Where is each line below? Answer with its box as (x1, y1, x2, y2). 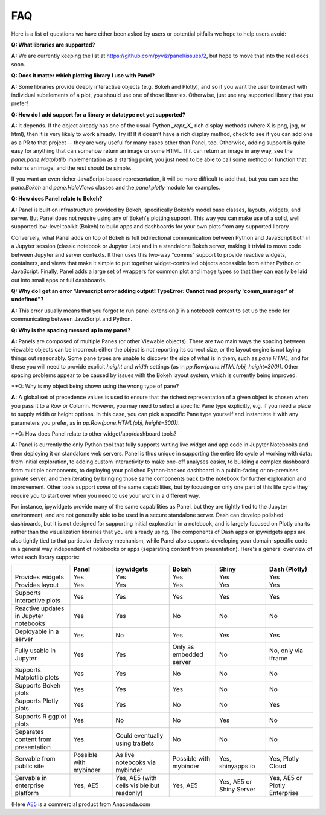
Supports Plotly (14, 697, 59, 705)
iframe (269, 654, 288, 662)
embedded (172, 650, 203, 659)
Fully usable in (14, 646, 56, 655)
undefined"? (11, 296, 44, 303)
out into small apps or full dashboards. (11, 276, 107, 283)
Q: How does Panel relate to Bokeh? (11, 195, 103, 202)
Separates (14, 727, 45, 736)
